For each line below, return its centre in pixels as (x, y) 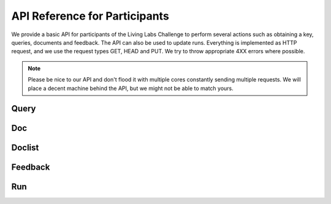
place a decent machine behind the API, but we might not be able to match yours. (131, 88)
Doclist (25, 148)
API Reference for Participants (90, 16)
